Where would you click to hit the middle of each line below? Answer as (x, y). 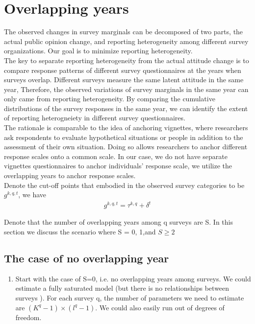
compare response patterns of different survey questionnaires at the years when (123, 70)
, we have (32, 195)
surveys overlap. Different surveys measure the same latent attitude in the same (124, 80)
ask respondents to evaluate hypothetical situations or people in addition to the (124, 137)
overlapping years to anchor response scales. (70, 175)
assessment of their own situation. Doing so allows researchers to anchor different (126, 147)
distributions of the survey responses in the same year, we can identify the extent (126, 108)
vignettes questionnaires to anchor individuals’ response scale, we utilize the (118, 166)
